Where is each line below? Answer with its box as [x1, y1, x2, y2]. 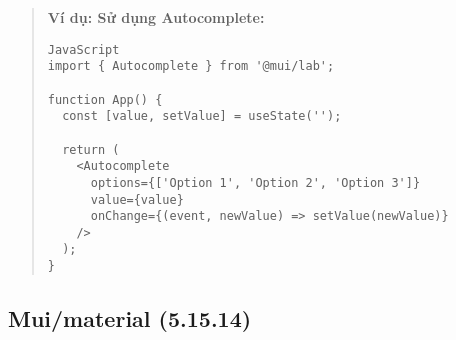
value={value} [90, 192, 184, 207]
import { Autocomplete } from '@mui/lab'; [47, 59, 335, 74]
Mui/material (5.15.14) [8, 303, 252, 334]
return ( [62, 142, 120, 157]
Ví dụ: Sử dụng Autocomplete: [47, 7, 265, 27]
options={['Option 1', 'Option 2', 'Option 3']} [90, 175, 421, 190]
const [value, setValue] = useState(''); [62, 109, 342, 124]
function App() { [47, 92, 163, 107]
